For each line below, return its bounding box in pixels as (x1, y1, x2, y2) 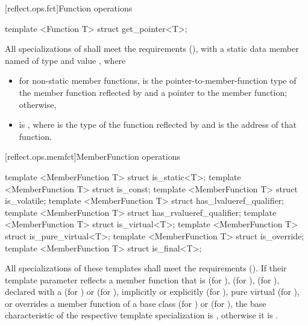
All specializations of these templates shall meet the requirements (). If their (5, 262, 287, 274)
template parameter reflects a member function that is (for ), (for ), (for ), (5, 273, 280, 286)
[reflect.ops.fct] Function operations (5, 2, 133, 14)
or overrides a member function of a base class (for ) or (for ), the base (5, 297, 266, 309)
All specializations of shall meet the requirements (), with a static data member (5, 42, 299, 55)
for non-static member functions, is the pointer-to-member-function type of (19, 74, 297, 87)
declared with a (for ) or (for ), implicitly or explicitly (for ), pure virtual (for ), (5, 285, 300, 298)
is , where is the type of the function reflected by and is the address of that (19, 118, 297, 131)
